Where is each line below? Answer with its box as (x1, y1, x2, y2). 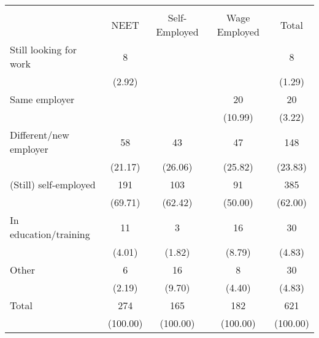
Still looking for (10, 42, 77, 56)
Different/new (10, 128, 69, 142)
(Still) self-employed (10, 177, 96, 191)
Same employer (10, 92, 75, 106)
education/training (10, 227, 90, 241)
